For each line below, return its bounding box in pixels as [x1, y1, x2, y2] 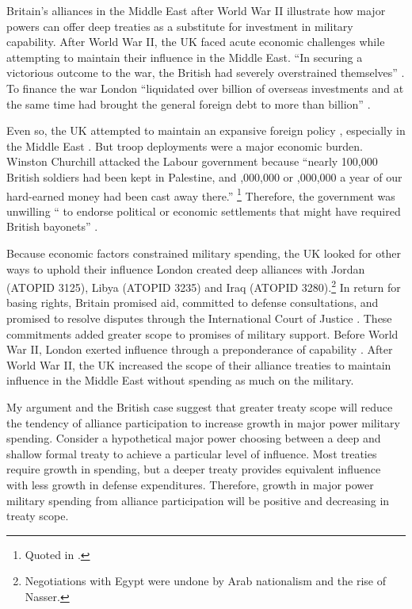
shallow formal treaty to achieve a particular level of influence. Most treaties [6, 445, 377, 462]
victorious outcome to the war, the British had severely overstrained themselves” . [6, 64, 405, 81]
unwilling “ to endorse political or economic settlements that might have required [6, 202, 401, 219]
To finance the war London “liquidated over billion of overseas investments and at [6, 79, 404, 96]
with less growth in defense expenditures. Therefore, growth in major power [6, 476, 374, 492]
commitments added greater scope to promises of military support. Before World [6, 325, 399, 342]
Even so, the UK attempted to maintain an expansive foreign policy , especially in [6, 122, 406, 139]
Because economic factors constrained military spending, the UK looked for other [6, 244, 402, 261]
